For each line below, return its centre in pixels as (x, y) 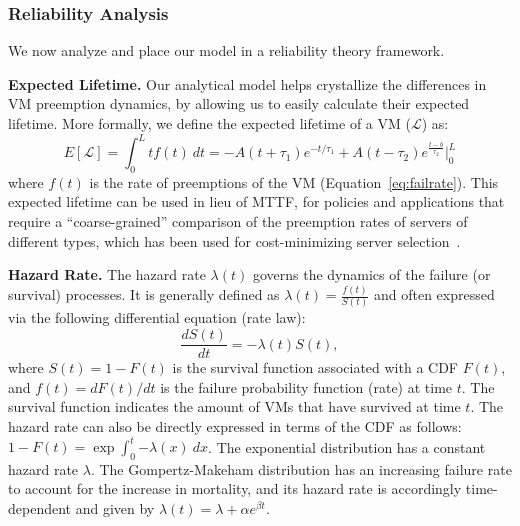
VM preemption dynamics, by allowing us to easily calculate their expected (239, 103)
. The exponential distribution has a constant (347, 446)
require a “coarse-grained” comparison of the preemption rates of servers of (238, 221)
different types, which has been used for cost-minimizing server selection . (234, 240)
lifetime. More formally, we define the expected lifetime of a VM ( (209, 123)
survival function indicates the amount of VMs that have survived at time (234, 406)
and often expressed (434, 294)
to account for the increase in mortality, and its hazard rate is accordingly (235, 488)
